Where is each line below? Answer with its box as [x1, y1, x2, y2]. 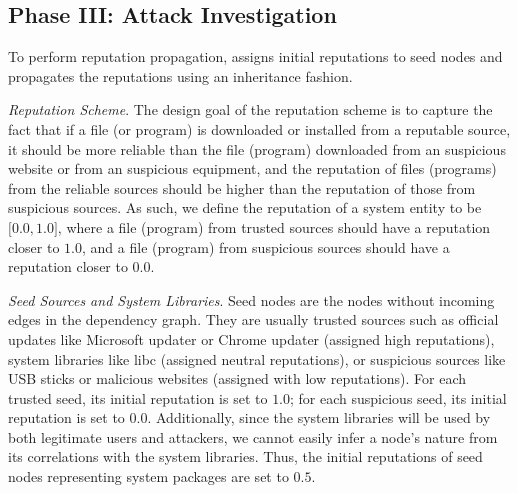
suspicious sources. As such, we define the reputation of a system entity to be [8, 197, 482, 218]
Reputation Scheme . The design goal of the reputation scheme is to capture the [8, 99, 493, 120]
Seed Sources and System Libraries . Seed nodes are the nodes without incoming [8, 289, 495, 310]
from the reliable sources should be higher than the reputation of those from [8, 177, 476, 198]
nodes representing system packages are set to [8, 466, 289, 487]
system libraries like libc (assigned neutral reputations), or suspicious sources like [8, 348, 506, 369]
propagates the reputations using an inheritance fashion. [8, 65, 353, 86]
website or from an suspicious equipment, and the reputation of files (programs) [8, 158, 497, 179]
